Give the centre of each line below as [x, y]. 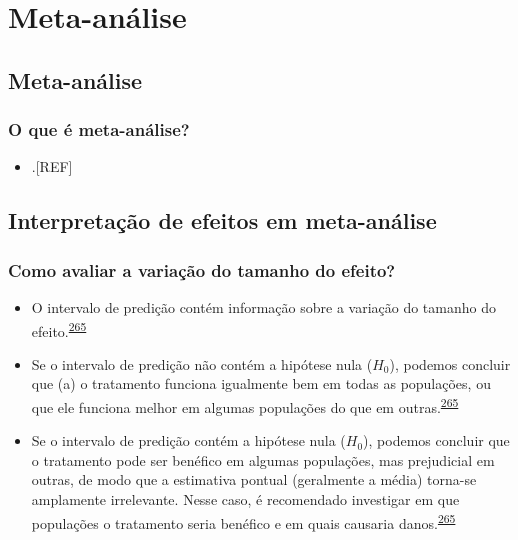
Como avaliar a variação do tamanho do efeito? [202, 269]
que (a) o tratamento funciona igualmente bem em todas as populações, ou [261, 383]
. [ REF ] [52, 166]
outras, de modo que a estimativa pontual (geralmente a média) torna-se [254, 479]
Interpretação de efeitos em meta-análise [222, 220]
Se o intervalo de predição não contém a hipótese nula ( [202, 363]
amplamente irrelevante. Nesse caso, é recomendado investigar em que [245, 499]
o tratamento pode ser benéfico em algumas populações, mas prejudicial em [263, 459]
